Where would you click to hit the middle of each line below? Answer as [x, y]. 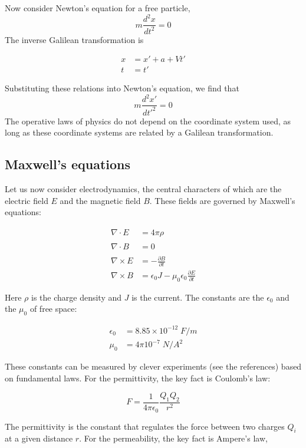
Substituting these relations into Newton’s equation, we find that [122, 88]
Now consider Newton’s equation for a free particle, [98, 8]
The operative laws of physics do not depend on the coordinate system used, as [148, 121]
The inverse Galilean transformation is [74, 39]
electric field [27, 200]
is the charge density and [77, 297]
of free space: [53, 309]
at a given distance [39, 438]
